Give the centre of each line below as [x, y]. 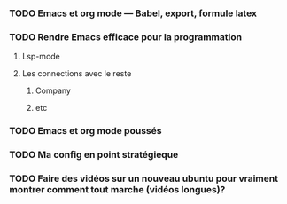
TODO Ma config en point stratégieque [94, 155]
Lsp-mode [41, 57]
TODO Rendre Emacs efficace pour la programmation [125, 36]
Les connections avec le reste [77, 74]
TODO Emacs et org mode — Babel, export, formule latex [133, 13]
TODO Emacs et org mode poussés [85, 131]
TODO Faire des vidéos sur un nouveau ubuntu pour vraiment [144, 178]
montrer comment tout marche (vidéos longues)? [117, 189]
